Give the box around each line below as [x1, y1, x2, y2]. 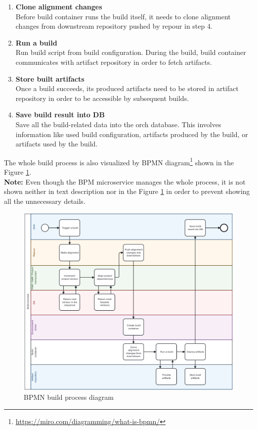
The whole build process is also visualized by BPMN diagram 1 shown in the [4, 155, 234, 167]
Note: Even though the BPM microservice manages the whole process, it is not [4, 176, 246, 187]
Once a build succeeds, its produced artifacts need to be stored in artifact [15, 83, 239, 94]
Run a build [15, 37, 57, 48]
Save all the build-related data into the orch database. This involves [15, 119, 221, 129]
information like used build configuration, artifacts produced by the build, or [15, 129, 248, 139]
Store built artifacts [15, 73, 85, 84]
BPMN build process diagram [24, 392, 114, 402]
